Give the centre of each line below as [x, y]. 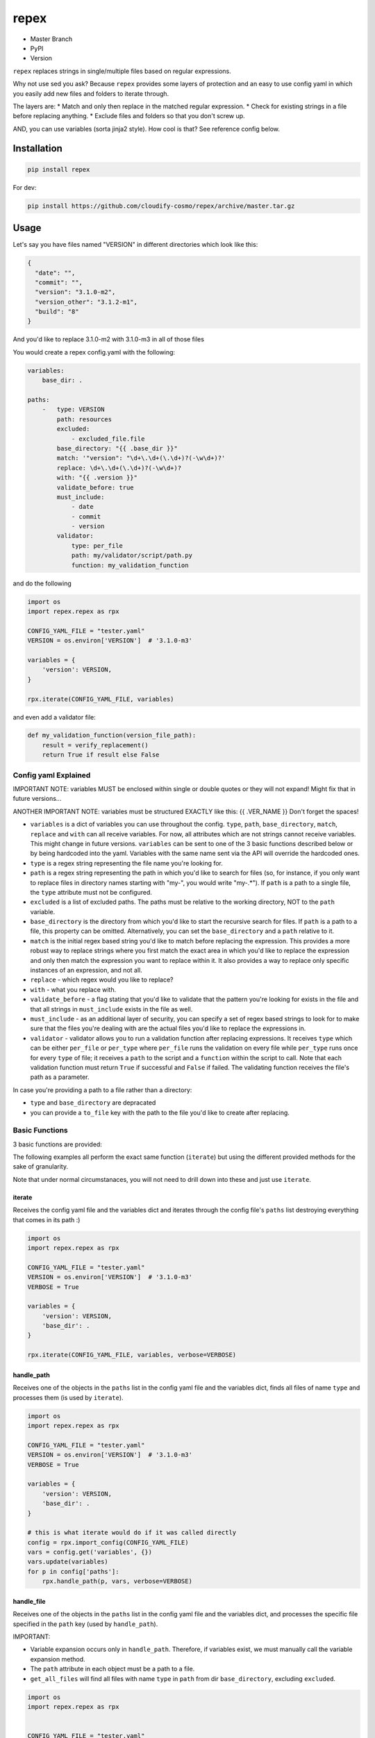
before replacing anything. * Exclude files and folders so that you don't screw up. [129, 116]
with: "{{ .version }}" [97, 478]
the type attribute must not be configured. [91, 892]
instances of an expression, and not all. [86, 970]
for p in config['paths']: [73, 1571]
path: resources [84, 419]
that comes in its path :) [47, 1219]
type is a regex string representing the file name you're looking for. [127, 863]
